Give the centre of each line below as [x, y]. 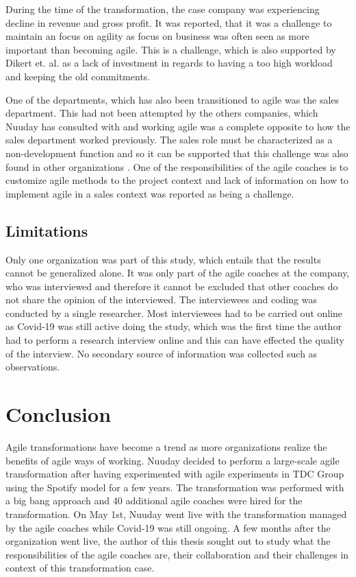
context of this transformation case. [80, 568]
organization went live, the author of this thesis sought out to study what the [168, 541]
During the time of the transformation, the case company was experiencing [163, 9]
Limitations [47, 230]
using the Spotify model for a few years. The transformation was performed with [175, 487]
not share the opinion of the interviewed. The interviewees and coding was [161, 299]
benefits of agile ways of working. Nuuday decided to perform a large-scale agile [173, 460]
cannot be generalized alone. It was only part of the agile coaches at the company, [178, 273]
